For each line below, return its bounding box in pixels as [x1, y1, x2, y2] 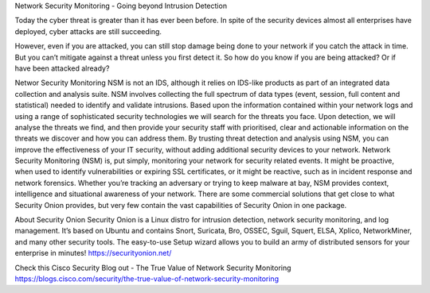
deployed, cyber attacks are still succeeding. [14, 26, 162, 36]
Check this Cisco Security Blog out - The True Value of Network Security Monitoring [14, 263, 291, 272]
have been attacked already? [14, 64, 110, 73]
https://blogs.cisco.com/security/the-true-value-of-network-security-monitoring [14, 274, 279, 283]
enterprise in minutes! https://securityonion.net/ [14, 249, 172, 258]
